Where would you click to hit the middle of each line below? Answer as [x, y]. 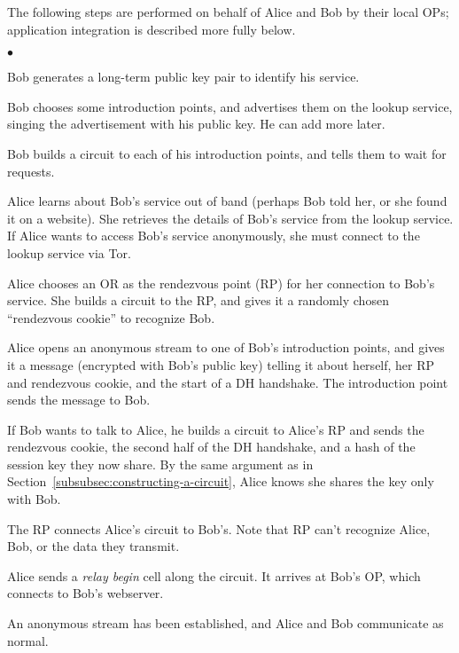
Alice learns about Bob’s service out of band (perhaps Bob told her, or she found [227, 201]
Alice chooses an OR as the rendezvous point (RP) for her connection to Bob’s [221, 283]
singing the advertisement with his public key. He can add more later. [196, 124]
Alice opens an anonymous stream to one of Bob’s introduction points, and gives [226, 347]
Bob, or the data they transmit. [93, 546]
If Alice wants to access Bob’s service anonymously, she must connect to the [214, 236]
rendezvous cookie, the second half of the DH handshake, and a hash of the [211, 447]
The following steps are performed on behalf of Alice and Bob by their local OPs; [228, 12]
